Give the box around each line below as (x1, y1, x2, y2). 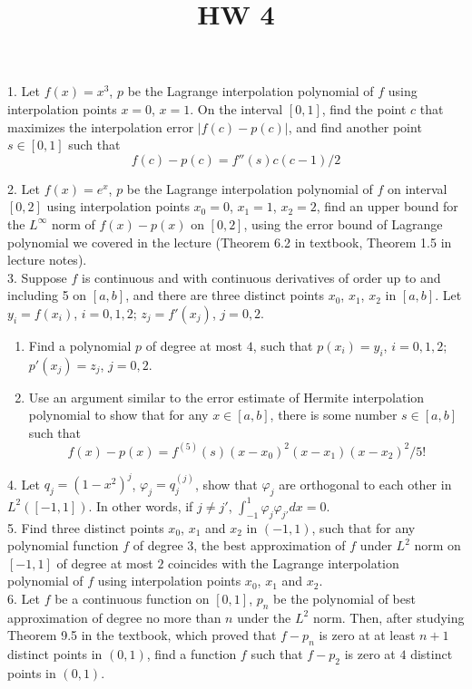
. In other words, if (88, 496, 193, 515)
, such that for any (311, 518, 416, 537)
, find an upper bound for (316, 197, 458, 216)
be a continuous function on (54, 588, 210, 607)
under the (237, 607, 291, 626)
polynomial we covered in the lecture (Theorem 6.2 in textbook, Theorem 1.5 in (7, 232, 452, 251)
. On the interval (190, 99, 283, 118)
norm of (51, 214, 95, 233)
